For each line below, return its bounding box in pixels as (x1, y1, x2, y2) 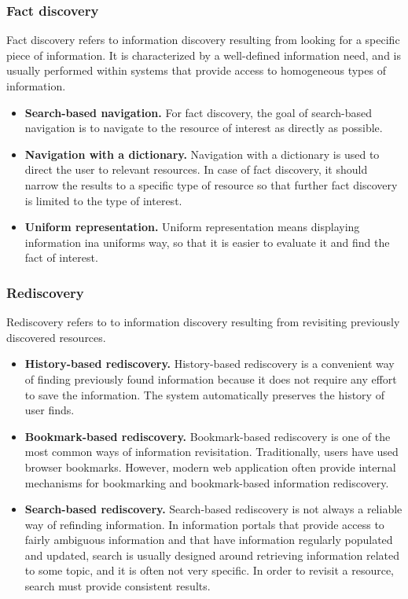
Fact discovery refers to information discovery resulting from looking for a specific (6, 31, 400, 48)
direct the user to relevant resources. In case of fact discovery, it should (24, 161, 368, 178)
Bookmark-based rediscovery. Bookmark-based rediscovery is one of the (24, 428, 391, 444)
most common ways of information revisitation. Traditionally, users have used (24, 443, 399, 460)
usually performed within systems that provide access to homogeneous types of (6, 62, 386, 79)
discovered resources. (6, 329, 106, 345)
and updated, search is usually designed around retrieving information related (24, 546, 400, 563)
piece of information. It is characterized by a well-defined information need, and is (6, 46, 401, 63)
